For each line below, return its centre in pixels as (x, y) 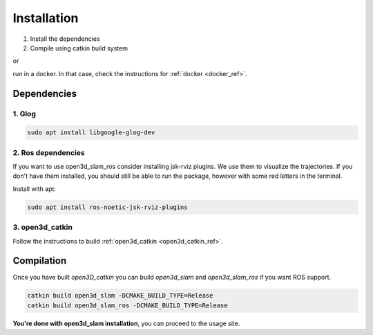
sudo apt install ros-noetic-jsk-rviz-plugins (107, 207)
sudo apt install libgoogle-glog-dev (91, 133)
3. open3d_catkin (42, 227)
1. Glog (24, 114)
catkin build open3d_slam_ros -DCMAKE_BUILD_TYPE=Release (127, 305)
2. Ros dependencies (49, 152)
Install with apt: (35, 189)
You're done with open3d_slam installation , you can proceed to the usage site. (126, 323)
